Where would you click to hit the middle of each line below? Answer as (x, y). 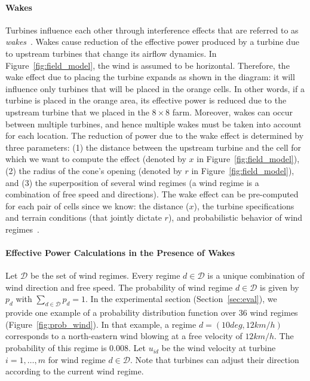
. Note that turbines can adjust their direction (215, 359)
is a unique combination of (256, 275)
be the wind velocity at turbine (219, 348)
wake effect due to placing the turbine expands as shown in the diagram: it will (150, 77)
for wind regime (77, 359)
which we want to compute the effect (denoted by (96, 159)
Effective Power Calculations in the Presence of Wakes (120, 253)
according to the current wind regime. (75, 371)
